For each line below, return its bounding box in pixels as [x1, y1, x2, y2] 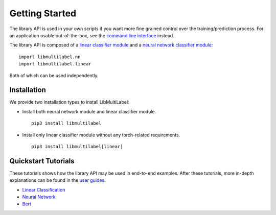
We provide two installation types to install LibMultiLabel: [9, 99, 130, 105]
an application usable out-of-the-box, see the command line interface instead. [9, 32, 175, 38]
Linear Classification [22, 186, 65, 193]
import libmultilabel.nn [18, 54, 81, 60]
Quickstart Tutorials [9, 156, 75, 165]
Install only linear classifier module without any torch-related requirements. [22, 132, 180, 138]
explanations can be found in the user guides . [9, 177, 106, 183]
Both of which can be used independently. [9, 72, 99, 79]
